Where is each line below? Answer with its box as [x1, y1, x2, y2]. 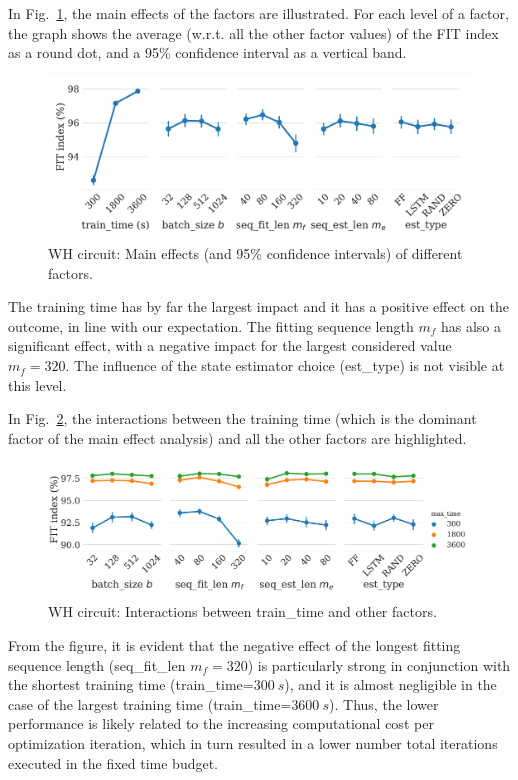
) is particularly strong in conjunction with [247, 654, 511, 675]
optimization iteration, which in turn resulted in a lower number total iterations [8, 732, 498, 753]
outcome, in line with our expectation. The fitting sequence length [8, 315, 414, 336]
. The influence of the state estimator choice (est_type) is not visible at [65, 355, 505, 376]
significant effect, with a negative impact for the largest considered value [8, 335, 452, 356]
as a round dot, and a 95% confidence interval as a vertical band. [8, 42, 407, 63]
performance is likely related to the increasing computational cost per [8, 713, 434, 734]
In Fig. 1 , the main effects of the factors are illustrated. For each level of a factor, [8, 3, 509, 23]
